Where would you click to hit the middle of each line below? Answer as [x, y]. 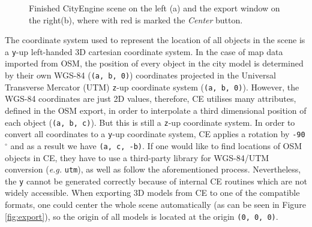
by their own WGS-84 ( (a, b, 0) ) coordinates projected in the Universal [140, 75]
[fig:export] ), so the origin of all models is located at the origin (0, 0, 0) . [142, 216]
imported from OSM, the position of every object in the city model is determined [154, 63]
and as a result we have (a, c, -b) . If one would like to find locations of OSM [156, 145]
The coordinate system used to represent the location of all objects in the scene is [155, 40]
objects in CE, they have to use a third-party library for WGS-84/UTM [137, 157]
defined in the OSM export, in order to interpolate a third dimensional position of [156, 110]
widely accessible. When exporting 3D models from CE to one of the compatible [152, 193]
